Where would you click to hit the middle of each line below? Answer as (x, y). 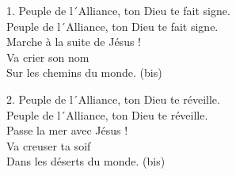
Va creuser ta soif (49, 145)
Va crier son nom (48, 57)
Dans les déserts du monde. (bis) (86, 161)
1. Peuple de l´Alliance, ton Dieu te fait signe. (118, 10)
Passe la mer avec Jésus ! (67, 130)
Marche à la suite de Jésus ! (74, 42)
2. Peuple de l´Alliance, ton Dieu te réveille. (113, 99)
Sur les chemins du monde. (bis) (84, 72)
